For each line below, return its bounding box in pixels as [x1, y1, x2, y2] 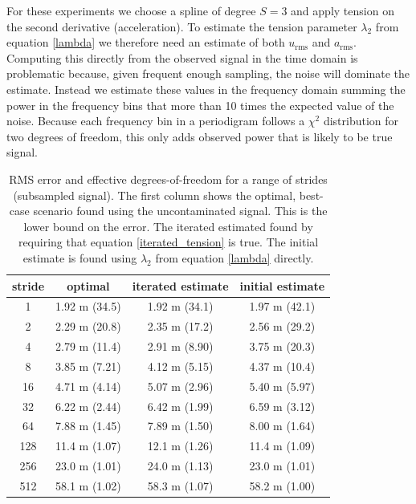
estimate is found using [22, 249, 137, 266]
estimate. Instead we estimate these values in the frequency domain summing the [6, 80, 406, 97]
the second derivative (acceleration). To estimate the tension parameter [6, 18, 357, 35]
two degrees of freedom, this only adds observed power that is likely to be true [6, 128, 393, 144]
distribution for [323, 112, 399, 129]
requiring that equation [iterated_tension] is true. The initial [18, 234, 319, 250]
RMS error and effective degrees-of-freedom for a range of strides [9, 170, 328, 187]
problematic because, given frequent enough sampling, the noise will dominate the [6, 65, 410, 82]
